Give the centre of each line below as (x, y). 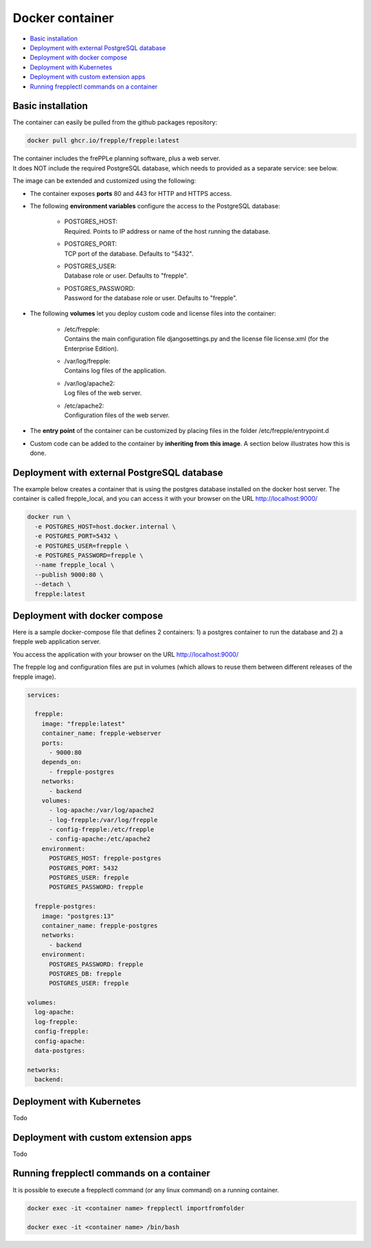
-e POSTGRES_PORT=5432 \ (76, 536)
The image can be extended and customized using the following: (104, 181)
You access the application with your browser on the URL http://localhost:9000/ (126, 654)
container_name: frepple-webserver (101, 733)
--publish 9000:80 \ (69, 575)
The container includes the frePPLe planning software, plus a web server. (117, 159)
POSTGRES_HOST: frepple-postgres (105, 858)
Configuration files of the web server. (117, 415)
